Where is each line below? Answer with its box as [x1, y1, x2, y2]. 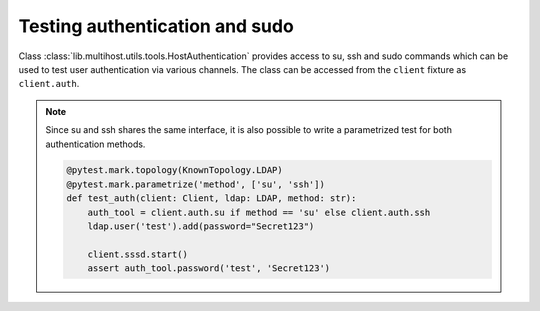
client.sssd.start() [87, 248, 189, 260]
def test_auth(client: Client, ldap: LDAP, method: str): [66, 193, 357, 204]
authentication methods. [45, 138, 146, 150]
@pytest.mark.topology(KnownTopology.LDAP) [66, 165, 284, 176]
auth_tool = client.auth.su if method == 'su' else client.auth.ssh [87, 206, 431, 218]
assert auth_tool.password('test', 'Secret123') [87, 263, 331, 274]
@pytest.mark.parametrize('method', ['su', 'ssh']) [66, 178, 325, 190]
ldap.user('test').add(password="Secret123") [87, 221, 315, 232]
